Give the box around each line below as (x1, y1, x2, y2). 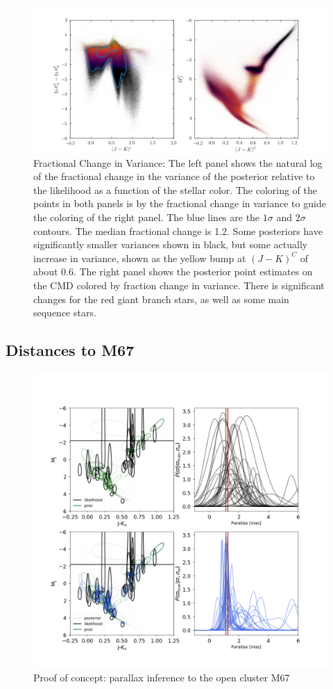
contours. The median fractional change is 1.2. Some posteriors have (33, 223, 323, 238)
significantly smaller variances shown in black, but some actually (33, 237, 308, 252)
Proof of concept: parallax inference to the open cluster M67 (33, 670, 290, 684)
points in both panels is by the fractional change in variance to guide (33, 196, 326, 211)
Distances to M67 (6, 339, 135, 361)
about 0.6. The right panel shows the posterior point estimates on (33, 264, 313, 279)
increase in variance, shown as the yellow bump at (33, 250, 246, 265)
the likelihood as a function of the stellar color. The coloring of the (33, 182, 318, 197)
